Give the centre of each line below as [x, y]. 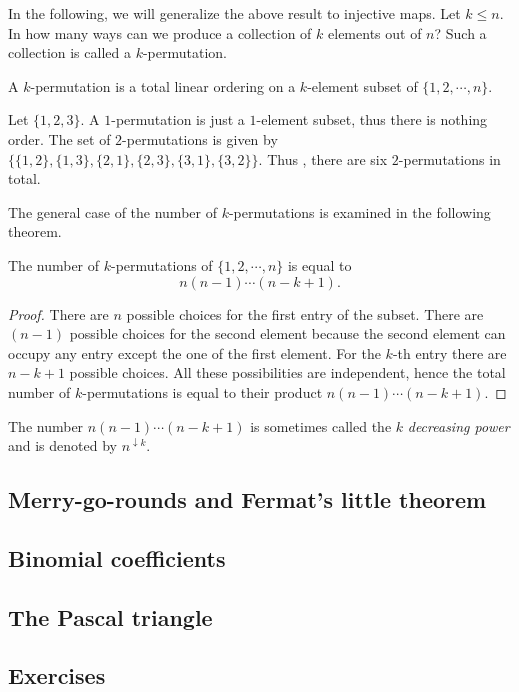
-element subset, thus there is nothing [372, 119]
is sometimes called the [321, 425]
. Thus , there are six [323, 158]
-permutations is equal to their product [202, 391]
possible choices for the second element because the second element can [287, 333]
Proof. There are [58, 313]
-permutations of [162, 264]
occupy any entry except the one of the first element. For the [194, 352]
